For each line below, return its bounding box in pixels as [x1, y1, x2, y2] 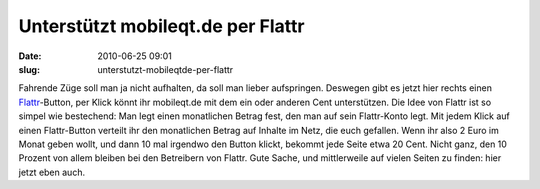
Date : [18, 50, 42, 62]
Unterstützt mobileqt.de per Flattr [18, 15, 305, 37]
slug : [18, 63, 40, 75]
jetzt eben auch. [18, 166, 85, 178]
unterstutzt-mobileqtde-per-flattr [97, 63, 234, 75]
